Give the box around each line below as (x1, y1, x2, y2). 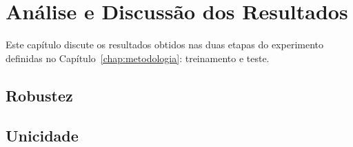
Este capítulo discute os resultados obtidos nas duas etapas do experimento (6, 37, 324, 52)
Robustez (6, 84, 73, 106)
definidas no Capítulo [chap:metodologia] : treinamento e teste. (6, 50, 270, 65)
